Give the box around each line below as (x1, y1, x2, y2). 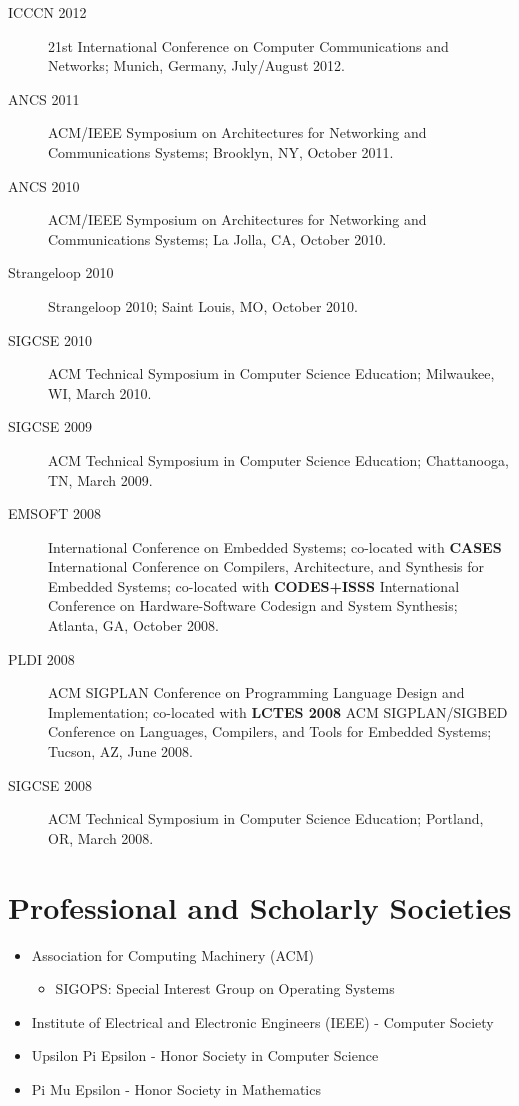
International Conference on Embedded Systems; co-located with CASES (48, 536, 502, 557)
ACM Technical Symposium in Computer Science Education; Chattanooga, (48, 449, 509, 470)
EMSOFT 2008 (8, 503, 101, 524)
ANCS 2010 (8, 175, 80, 196)
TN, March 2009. (48, 469, 153, 490)
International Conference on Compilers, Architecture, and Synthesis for (48, 556, 485, 577)
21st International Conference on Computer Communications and (48, 35, 449, 56)
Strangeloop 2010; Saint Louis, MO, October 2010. (48, 295, 358, 316)
